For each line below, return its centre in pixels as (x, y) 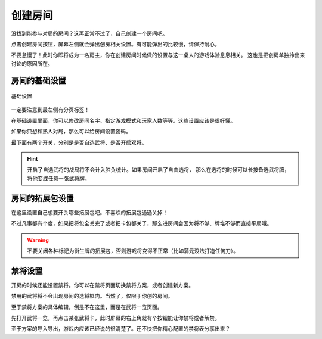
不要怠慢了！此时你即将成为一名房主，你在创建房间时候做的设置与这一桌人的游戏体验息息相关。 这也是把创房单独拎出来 (158, 55)
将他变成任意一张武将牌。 (58, 178)
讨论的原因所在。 (32, 63)
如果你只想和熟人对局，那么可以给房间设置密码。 (71, 132)
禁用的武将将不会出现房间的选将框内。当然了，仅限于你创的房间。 (92, 296)
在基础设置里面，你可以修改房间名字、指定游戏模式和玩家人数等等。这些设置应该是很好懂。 (123, 120)
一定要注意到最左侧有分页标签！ (50, 110)
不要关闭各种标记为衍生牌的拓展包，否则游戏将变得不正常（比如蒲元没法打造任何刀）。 (133, 251)
